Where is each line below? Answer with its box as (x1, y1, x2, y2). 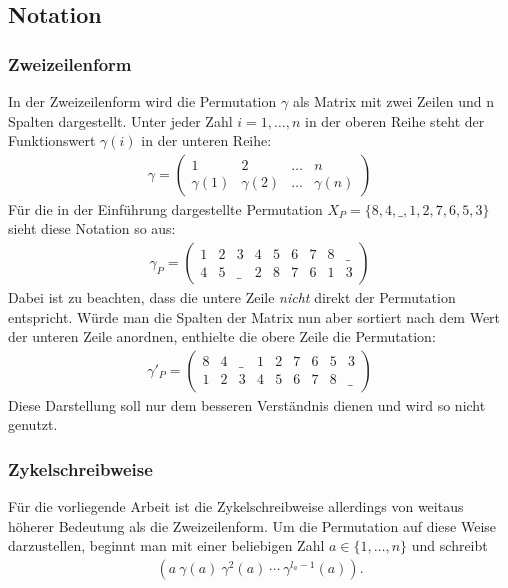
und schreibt (411, 535, 488, 556)
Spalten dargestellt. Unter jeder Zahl (8, 110, 233, 131)
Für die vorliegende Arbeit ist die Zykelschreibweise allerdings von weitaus (8, 496, 464, 517)
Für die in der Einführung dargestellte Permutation (8, 198, 323, 219)
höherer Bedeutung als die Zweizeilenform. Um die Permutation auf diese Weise (8, 515, 497, 536)
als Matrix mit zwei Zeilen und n (292, 91, 495, 111)
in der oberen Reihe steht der (305, 110, 485, 131)
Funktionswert (8, 130, 96, 151)
